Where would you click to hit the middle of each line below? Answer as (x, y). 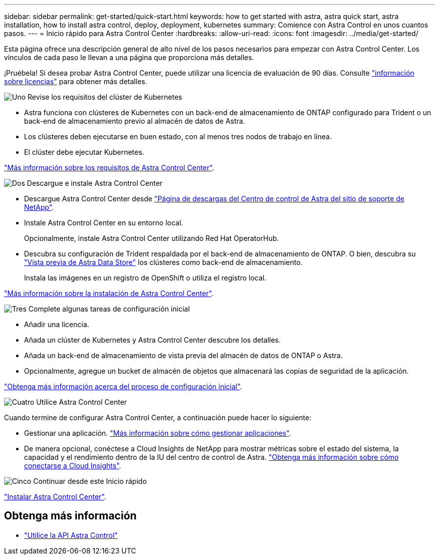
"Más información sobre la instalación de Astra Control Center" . (109, 293)
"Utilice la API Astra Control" (71, 535)
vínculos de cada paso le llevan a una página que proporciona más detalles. (129, 57)
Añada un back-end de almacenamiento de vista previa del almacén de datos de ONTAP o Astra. (183, 355)
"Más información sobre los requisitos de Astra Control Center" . (109, 168)
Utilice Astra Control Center (82, 402)
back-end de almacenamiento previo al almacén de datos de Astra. (135, 121)
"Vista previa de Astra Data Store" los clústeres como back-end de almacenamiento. (163, 262)
